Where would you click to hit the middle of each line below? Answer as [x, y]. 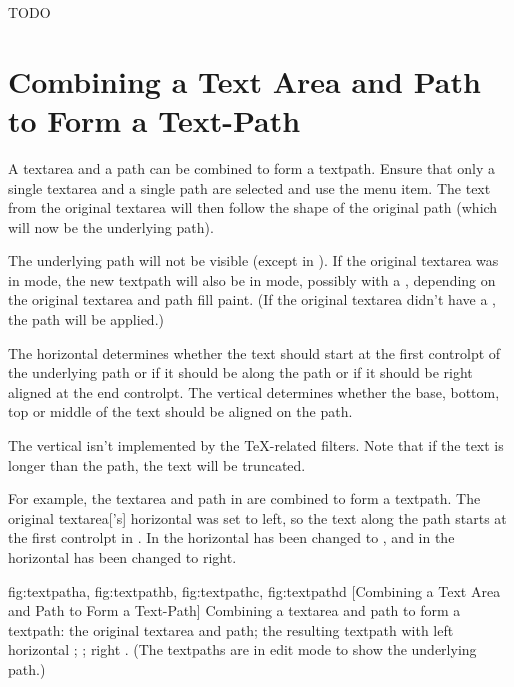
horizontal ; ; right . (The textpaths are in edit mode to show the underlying [242, 649]
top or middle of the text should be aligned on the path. [180, 411]
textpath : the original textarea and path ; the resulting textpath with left [231, 629]
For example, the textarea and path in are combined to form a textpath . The [244, 498]
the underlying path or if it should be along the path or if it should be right [240, 372]
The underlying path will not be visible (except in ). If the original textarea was [253, 260]
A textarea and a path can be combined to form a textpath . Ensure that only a [251, 167]
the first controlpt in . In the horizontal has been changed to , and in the [231, 537]
